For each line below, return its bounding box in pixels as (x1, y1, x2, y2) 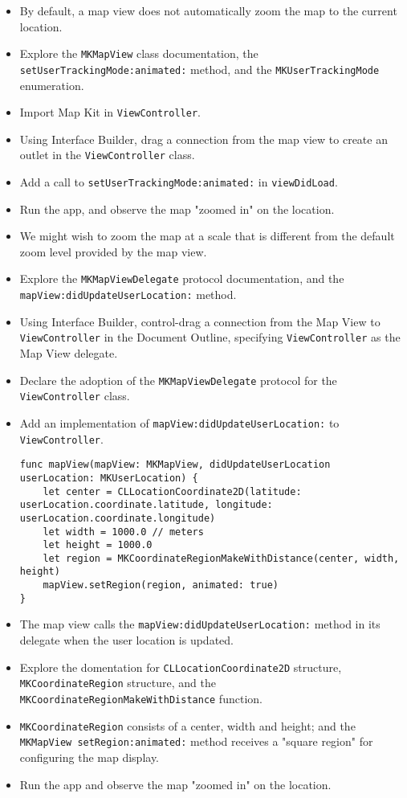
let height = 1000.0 (43, 539, 153, 551)
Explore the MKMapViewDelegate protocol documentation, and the (19, 270, 344, 287)
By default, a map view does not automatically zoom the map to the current (19, 2, 397, 18)
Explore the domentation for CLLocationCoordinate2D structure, (19, 658, 342, 675)
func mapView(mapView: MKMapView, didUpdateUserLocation (19, 459, 331, 471)
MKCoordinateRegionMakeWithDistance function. (19, 690, 263, 706)
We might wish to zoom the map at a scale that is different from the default (19, 227, 395, 244)
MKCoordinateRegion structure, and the (19, 674, 216, 691)
